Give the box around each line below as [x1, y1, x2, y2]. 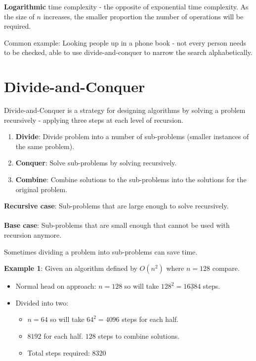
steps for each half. [122, 314, 179, 324]
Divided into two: [15, 297, 69, 308]
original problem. [15, 184, 68, 194]
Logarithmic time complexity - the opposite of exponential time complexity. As [4, 1, 249, 11]
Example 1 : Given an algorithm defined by [4, 263, 137, 273]
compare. [212, 263, 240, 273]
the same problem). [15, 141, 75, 151]
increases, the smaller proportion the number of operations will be [43, 11, 244, 21]
